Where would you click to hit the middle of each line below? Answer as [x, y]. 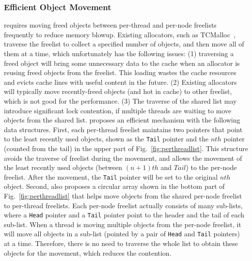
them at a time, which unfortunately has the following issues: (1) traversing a [119, 53]
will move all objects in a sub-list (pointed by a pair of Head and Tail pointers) [122, 234]
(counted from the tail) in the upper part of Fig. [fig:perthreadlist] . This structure [126, 148]
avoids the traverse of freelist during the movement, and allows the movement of [123, 158]
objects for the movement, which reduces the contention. [88, 253]
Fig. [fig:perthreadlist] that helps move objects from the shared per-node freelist [123, 196]
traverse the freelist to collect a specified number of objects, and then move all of [124, 44]
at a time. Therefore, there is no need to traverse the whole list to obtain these [121, 243]
